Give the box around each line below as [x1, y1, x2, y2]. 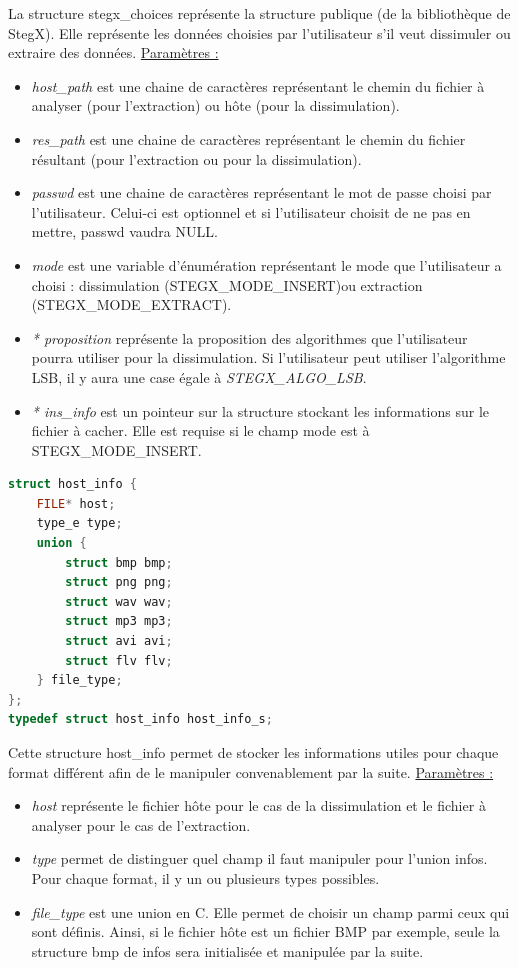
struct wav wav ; [65, 594, 173, 609]
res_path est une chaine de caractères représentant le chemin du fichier [31, 128, 466, 149]
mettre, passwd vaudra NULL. [31, 221, 218, 242]
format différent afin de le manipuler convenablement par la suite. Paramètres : [8, 761, 494, 782]
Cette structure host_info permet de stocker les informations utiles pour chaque [8, 742, 499, 762]
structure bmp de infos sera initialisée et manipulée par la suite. [31, 940, 424, 961]
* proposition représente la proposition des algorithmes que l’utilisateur [31, 327, 468, 348]
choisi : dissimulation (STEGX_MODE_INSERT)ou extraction [31, 274, 423, 295]
